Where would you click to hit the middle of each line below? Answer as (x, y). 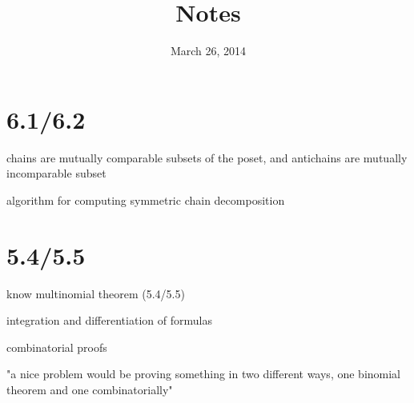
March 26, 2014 (208, 51)
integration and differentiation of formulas (109, 320)
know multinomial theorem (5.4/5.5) (96, 293)
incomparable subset (56, 173)
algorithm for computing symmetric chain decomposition (146, 200)
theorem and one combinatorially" (90, 389)
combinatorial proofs (57, 347)
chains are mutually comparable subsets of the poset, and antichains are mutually (207, 157)
